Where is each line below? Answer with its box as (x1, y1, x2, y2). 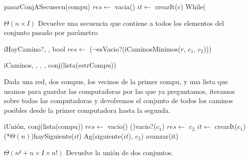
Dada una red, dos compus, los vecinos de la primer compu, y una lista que (4, 76, 228, 86)
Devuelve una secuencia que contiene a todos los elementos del (37, 18, 224, 28)
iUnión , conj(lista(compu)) (4, 121, 83, 131)
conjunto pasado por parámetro (4, 27, 98, 37)
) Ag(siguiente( (79, 130, 124, 141)
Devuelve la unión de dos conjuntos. (66, 147, 174, 157)
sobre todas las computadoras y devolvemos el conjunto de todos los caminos (4, 95, 233, 106)
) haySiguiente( (31, 130, 74, 141)
